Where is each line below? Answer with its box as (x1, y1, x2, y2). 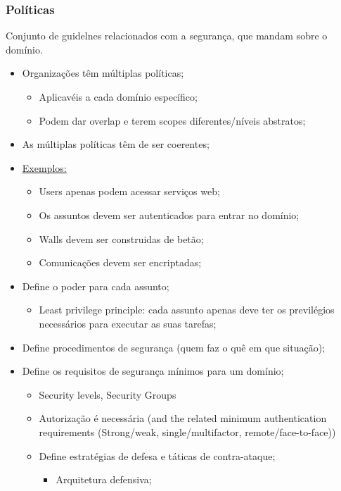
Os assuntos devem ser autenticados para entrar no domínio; (39, 207, 300, 222)
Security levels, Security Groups (39, 387, 176, 402)
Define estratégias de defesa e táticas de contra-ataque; (39, 448, 276, 463)
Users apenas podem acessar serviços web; (39, 184, 220, 199)
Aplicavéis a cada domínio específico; (39, 89, 198, 104)
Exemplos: (22, 160, 67, 175)
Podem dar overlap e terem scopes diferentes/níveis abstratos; (39, 113, 306, 128)
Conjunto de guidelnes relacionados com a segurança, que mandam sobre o (6, 28, 328, 43)
